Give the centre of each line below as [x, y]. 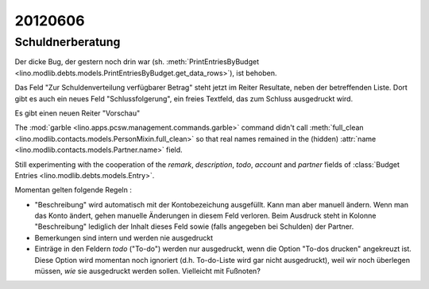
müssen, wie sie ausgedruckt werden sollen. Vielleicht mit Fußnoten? [148, 271]
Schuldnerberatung [68, 42]
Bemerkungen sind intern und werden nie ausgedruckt [124, 238]
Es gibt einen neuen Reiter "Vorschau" [77, 113]
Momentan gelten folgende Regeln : [73, 190]
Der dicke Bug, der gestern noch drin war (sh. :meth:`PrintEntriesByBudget [137, 62]
